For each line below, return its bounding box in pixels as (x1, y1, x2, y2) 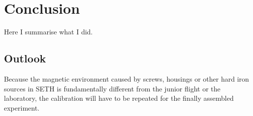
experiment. (4, 102, 39, 113)
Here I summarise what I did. (4, 27, 93, 37)
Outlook (4, 51, 46, 66)
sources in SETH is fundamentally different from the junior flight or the (4, 83, 221, 93)
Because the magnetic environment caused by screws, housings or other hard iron (4, 73, 249, 84)
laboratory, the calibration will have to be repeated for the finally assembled (4, 93, 234, 103)
